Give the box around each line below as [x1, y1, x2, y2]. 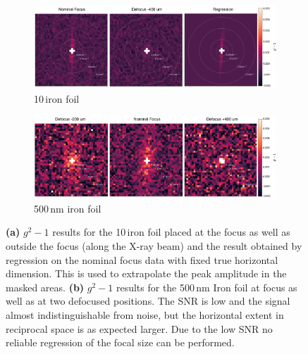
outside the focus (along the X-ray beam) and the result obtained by [6, 239, 302, 253]
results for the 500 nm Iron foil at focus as [116, 279, 297, 294]
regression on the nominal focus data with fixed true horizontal [6, 252, 278, 267]
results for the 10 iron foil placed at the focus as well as [52, 225, 290, 239]
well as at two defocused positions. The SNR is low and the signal [6, 293, 290, 308]
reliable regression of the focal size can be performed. [6, 335, 235, 350]
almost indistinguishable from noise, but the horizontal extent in [6, 307, 284, 322]
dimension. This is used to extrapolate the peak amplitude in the [6, 266, 287, 281]
